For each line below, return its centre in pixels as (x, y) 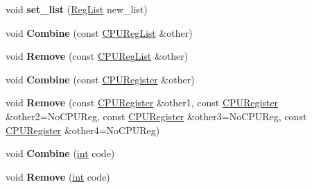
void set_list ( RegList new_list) (77, 9)
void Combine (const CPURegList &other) (99, 32)
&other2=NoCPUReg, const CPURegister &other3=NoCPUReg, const (156, 116)
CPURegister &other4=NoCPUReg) (83, 130)
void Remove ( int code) (58, 176)
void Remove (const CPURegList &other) (97, 56)
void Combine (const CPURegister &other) (100, 79)
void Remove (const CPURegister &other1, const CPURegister (142, 102)
